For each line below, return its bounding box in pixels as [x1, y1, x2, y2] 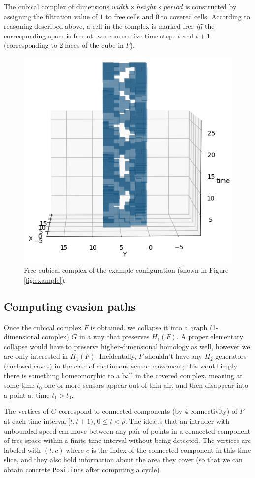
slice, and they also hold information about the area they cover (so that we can [4, 454, 243, 465]
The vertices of [4, 406, 49, 416]
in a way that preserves [79, 331, 150, 342]
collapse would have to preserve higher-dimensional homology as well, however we [4, 341, 250, 351]
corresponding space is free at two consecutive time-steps [4, 30, 176, 40]
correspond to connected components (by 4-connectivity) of [59, 406, 238, 416]
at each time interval [4, 415, 66, 426]
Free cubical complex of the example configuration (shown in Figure [24, 265, 229, 275]
